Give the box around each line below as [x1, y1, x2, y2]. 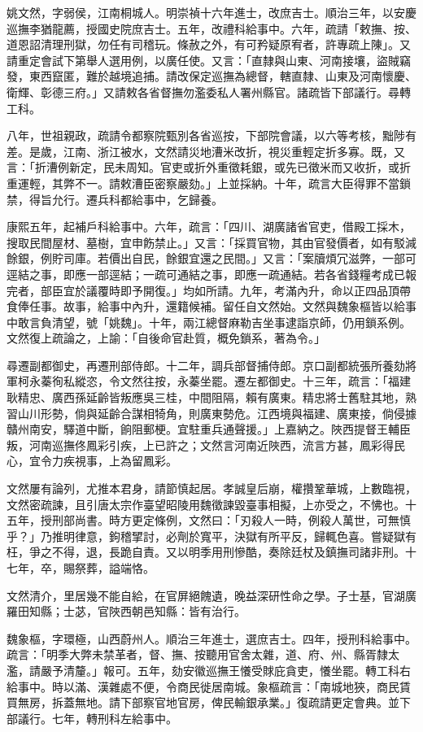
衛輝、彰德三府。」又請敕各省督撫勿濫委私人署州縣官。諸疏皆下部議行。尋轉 [7, 83, 411, 100]
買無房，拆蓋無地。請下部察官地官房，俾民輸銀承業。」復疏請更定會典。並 [7, 694, 399, 711]
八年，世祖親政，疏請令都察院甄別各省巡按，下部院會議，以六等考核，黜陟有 [7, 127, 416, 144]
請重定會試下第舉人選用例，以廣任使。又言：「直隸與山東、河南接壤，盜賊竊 [7, 51, 411, 68]
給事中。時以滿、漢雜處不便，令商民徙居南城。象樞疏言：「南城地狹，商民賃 [7, 678, 411, 695]
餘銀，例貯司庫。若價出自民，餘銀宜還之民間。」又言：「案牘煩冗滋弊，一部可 [7, 250, 416, 267]
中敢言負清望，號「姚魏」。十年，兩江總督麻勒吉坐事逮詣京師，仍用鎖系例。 [7, 313, 411, 330]
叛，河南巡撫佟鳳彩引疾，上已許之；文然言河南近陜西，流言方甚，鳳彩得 [7, 436, 394, 453]
